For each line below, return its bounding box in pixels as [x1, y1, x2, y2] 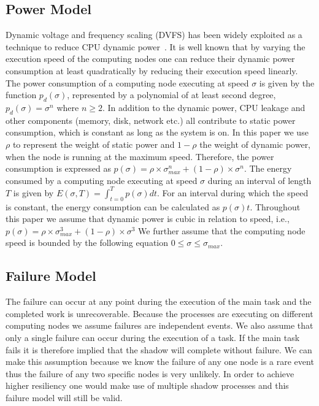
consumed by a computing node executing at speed [6, 174, 198, 186]
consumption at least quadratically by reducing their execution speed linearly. [6, 64, 298, 77]
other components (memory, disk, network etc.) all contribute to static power [6, 113, 296, 126]
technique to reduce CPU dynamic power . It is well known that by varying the [6, 40, 306, 53]
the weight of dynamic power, [199, 137, 311, 150]
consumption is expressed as [6, 162, 111, 175]
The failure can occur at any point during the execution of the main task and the [6, 295, 312, 308]
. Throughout [250, 200, 301, 213]
